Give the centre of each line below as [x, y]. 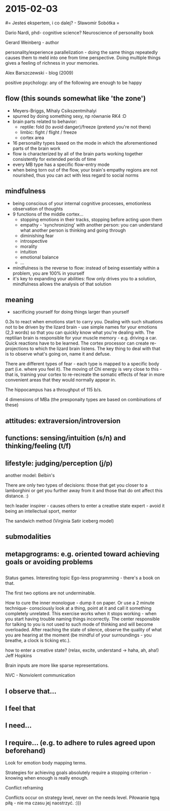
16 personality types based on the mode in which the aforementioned [85, 143]
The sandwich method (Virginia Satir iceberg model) [60, 521]
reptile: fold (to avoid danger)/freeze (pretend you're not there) [86, 126]
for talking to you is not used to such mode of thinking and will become [79, 624]
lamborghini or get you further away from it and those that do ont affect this [84, 490]
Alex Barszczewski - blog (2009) [39, 73]
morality [29, 246]
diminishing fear [37, 235]
